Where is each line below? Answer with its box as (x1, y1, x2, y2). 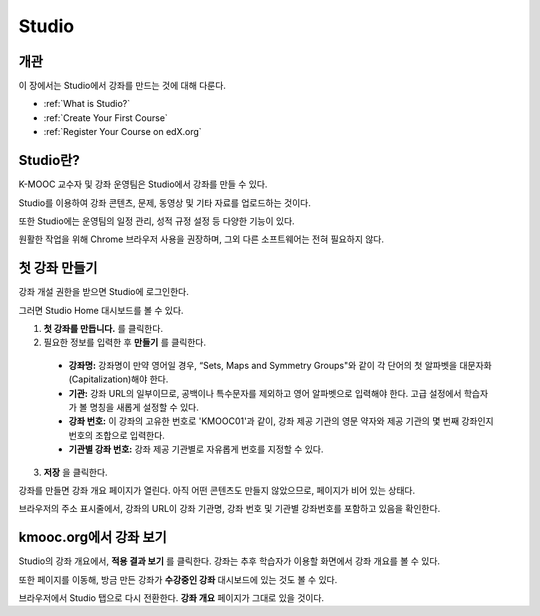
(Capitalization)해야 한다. (68, 373, 169, 385)
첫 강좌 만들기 (18, 260, 98, 277)
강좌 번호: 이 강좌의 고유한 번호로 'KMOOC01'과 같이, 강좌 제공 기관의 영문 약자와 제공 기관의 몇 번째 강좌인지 (68, 415, 494, 427)
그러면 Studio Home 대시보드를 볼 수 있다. (18, 304, 184, 316)
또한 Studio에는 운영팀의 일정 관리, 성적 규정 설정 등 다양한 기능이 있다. (18, 215, 295, 227)
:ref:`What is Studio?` (43, 98, 131, 110)
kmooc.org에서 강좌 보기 (18, 529, 167, 546)
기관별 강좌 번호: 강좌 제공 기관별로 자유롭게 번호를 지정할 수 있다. (68, 443, 324, 455)
